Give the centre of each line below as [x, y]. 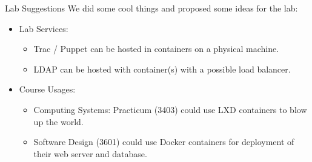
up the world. [58, 121]
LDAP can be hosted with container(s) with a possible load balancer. [162, 69]
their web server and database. [90, 153]
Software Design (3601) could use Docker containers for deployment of [164, 142]
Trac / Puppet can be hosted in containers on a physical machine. [156, 49]
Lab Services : [44, 28]
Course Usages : [47, 89]
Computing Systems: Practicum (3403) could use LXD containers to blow [170, 109]
